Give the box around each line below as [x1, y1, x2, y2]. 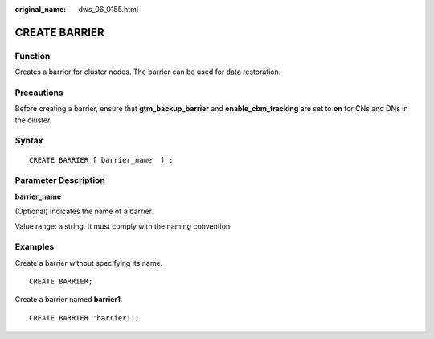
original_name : [14, 5, 67, 14]
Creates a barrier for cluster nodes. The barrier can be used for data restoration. [14, 67, 281, 76]
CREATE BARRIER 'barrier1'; [29, 313, 140, 322]
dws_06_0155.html [78, 5, 139, 14]
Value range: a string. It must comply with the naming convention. [14, 221, 232, 231]
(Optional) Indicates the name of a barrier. [14, 206, 154, 217]
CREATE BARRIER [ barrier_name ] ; [29, 155, 174, 164]
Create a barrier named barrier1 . [14, 295, 123, 304]
